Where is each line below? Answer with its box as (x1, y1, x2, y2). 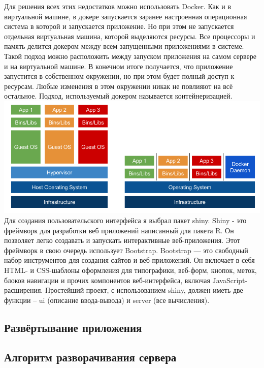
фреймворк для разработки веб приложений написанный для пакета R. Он (4, 225, 234, 235)
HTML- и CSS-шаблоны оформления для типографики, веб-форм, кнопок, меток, (4, 264, 257, 275)
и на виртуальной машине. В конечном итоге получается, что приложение (4, 60, 233, 71)
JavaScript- (212, 274, 248, 285)
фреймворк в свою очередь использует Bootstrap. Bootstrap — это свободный (4, 244, 248, 255)
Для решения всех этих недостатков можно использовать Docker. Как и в (4, 1, 232, 11)
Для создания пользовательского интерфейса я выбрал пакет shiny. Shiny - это (4, 214, 247, 225)
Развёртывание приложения (4, 319, 142, 335)
